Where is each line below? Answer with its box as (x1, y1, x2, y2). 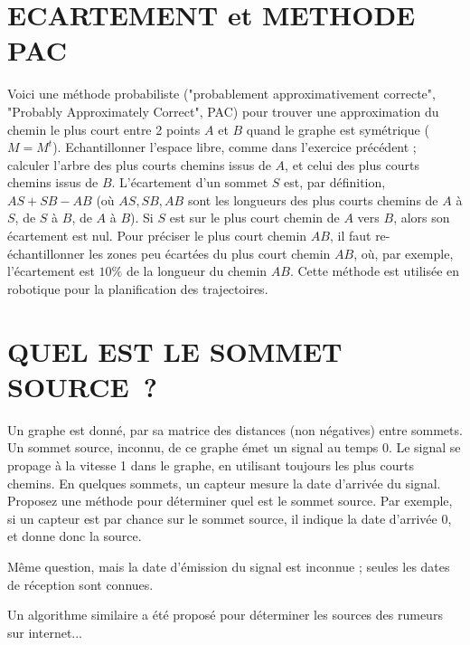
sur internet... (7, 622, 83, 641)
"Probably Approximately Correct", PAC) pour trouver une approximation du (7, 101, 439, 120)
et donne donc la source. (7, 526, 142, 545)
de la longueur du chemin (126, 261, 268, 280)
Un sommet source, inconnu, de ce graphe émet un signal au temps (7, 438, 379, 457)
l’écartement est (7, 261, 95, 280)
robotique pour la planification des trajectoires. (7, 279, 268, 298)
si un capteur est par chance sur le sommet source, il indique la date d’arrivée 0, (7, 508, 452, 527)
